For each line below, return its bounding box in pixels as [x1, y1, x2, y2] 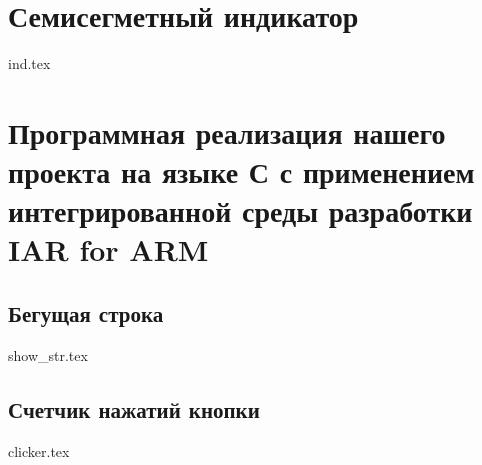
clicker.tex [8, 440, 70, 461]
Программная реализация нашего [8, 111, 446, 152]
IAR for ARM [8, 229, 209, 270]
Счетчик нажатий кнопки [8, 393, 260, 424]
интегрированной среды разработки [8, 190, 473, 231]
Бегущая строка [8, 298, 164, 329]
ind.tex [8, 53, 51, 74]
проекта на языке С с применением [8, 151, 475, 192]
